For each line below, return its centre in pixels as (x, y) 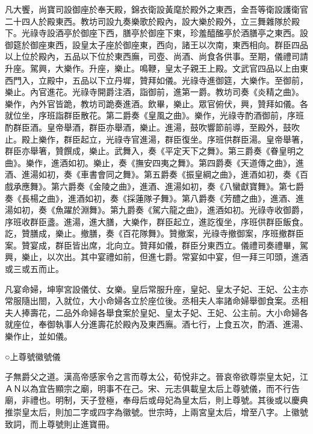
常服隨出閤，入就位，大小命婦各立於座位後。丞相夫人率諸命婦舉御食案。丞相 (156, 301)
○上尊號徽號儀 (33, 356)
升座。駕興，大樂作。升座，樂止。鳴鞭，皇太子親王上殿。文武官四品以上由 (152, 68)
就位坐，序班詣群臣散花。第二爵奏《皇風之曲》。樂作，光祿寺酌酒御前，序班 (154, 115)
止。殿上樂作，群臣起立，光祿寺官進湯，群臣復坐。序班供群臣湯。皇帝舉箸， (156, 139)
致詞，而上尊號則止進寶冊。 (60, 423)
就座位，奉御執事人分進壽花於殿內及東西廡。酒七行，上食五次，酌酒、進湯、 (156, 324)
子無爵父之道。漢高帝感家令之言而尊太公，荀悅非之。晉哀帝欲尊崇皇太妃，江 (156, 377)
